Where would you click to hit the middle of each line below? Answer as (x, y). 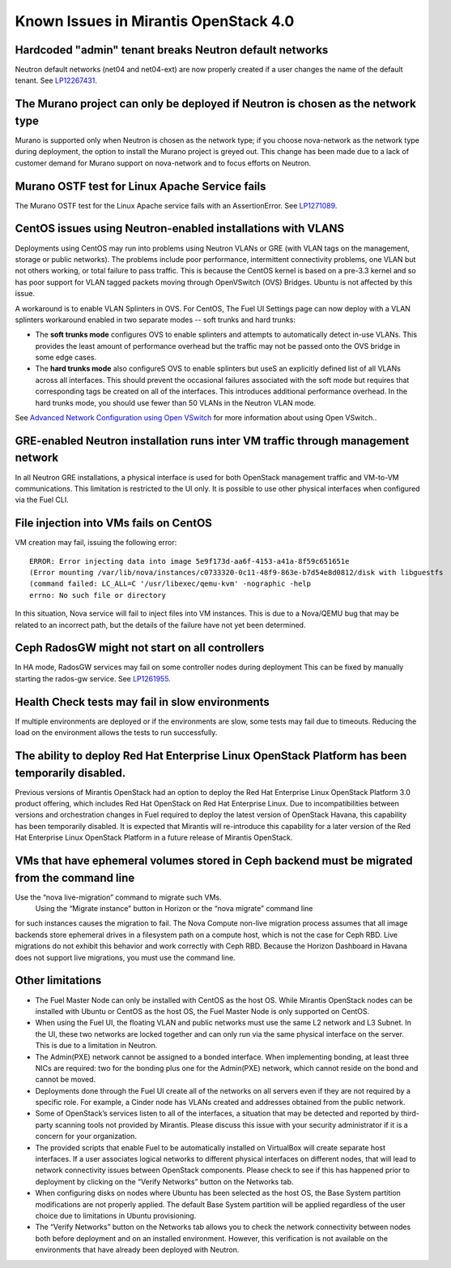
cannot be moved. (66, 1080)
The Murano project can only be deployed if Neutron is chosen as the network (215, 104)
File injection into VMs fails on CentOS (113, 523)
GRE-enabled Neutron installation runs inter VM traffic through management (212, 441)
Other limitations (58, 980)
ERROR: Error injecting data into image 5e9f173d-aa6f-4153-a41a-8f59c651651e (189, 561)
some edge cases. (66, 358)
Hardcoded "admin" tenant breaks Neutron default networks (172, 50)
